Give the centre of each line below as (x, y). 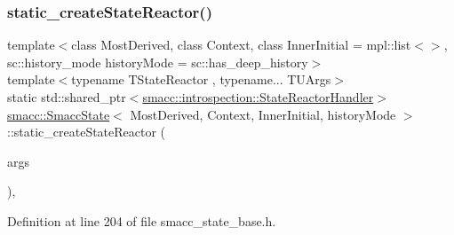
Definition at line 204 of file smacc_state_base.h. (142, 220)
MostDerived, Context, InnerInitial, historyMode (263, 114)
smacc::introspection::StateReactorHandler (258, 97)
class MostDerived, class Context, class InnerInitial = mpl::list (241, 45)
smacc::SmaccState (59, 114)
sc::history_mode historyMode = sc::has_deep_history (158, 62)
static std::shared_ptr (67, 97)
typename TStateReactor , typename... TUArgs (201, 79)
